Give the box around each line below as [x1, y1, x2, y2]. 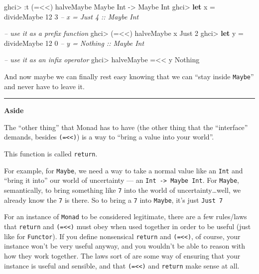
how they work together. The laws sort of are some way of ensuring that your [4, 250, 241, 261]
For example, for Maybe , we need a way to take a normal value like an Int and [4, 165, 243, 175]
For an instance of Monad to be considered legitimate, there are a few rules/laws [4, 211, 247, 222]
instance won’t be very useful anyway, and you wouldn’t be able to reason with [4, 241, 246, 251]
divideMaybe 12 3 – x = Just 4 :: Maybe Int [4, 11, 139, 21]
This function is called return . [4, 148, 98, 159]
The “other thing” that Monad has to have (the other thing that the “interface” [4, 122, 248, 132]
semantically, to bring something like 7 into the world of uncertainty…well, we [4, 185, 241, 195]
